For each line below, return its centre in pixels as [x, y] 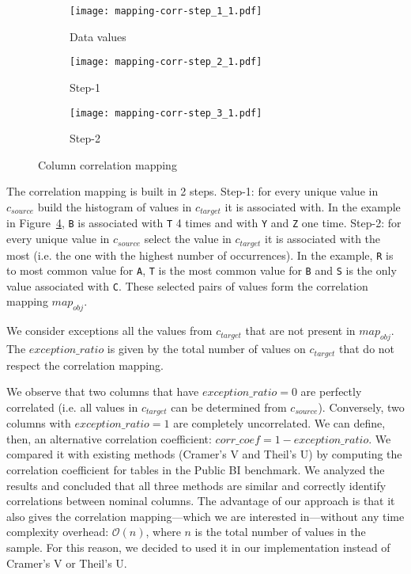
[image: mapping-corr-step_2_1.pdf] [166, 62]
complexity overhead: [58, 532]
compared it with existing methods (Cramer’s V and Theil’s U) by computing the [204, 454]
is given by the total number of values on [206, 349]
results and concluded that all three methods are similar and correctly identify [196, 485]
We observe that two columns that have [103, 392]
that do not [367, 349]
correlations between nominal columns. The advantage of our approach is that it [201, 501]
